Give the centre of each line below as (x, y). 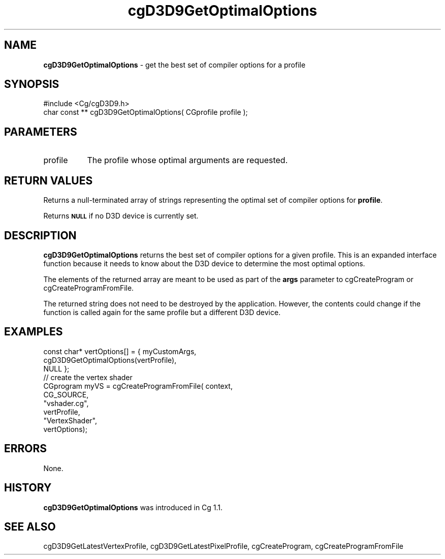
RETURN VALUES (49, 180)
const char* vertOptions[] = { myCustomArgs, (120, 351)
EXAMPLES (34, 332)
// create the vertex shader (88, 377)
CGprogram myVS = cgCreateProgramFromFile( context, (138, 386)
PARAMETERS (41, 132)
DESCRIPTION (40, 235)
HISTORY (28, 488)
